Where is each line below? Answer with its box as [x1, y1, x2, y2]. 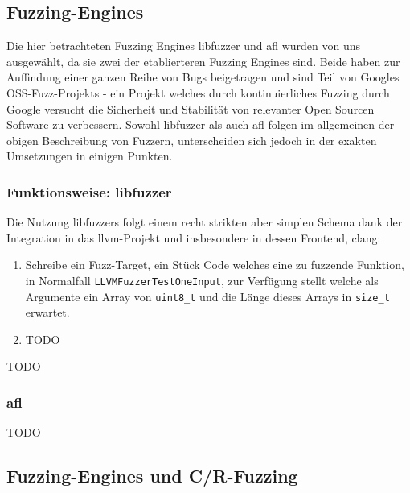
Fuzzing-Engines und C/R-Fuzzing [6, 463, 298, 488]
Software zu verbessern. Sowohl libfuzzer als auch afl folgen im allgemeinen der [6, 116, 395, 133]
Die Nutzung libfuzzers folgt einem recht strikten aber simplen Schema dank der [6, 213, 403, 230]
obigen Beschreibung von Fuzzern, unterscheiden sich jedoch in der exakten [6, 131, 377, 148]
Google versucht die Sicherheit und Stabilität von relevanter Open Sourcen [6, 100, 375, 117]
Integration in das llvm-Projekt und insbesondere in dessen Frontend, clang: [6, 229, 381, 246]
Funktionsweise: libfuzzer [6, 181, 172, 201]
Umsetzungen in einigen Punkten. [6, 147, 173, 164]
